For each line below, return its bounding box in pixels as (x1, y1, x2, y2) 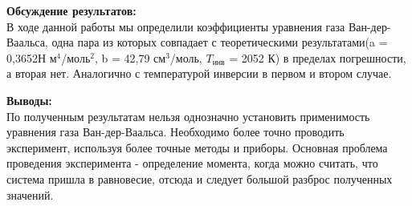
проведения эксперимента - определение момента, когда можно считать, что (6, 155, 378, 172)
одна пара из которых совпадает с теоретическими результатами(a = (51, 34, 388, 50)
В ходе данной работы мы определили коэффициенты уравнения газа (6, 18, 345, 34)
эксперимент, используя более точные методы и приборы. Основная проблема (6, 139, 388, 156)
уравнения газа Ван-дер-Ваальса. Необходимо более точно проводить (6, 123, 345, 140)
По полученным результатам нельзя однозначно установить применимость (6, 107, 370, 124)
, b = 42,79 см (94, 49, 166, 66)
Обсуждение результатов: (6, 2, 137, 18)
